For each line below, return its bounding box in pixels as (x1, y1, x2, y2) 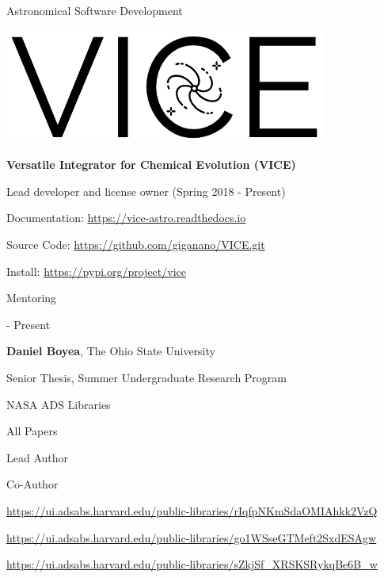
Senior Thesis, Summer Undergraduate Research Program (6, 369, 287, 385)
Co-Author (6, 476, 59, 492)
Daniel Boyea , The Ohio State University (6, 343, 215, 359)
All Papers (6, 423, 58, 439)
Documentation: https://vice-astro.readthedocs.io (6, 209, 246, 226)
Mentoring (6, 289, 57, 306)
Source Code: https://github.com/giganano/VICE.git (6, 235, 265, 252)
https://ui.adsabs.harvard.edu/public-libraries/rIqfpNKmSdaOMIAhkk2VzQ (6, 502, 378, 519)
